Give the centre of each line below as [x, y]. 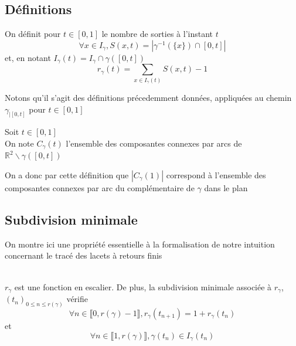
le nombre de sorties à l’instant [157, 34]
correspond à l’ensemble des [216, 175]
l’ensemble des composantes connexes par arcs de [154, 143]
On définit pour [33, 34]
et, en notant [28, 57]
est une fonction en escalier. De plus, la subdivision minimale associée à [143, 286]
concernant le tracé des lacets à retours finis [84, 255]
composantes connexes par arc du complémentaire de [100, 188]
